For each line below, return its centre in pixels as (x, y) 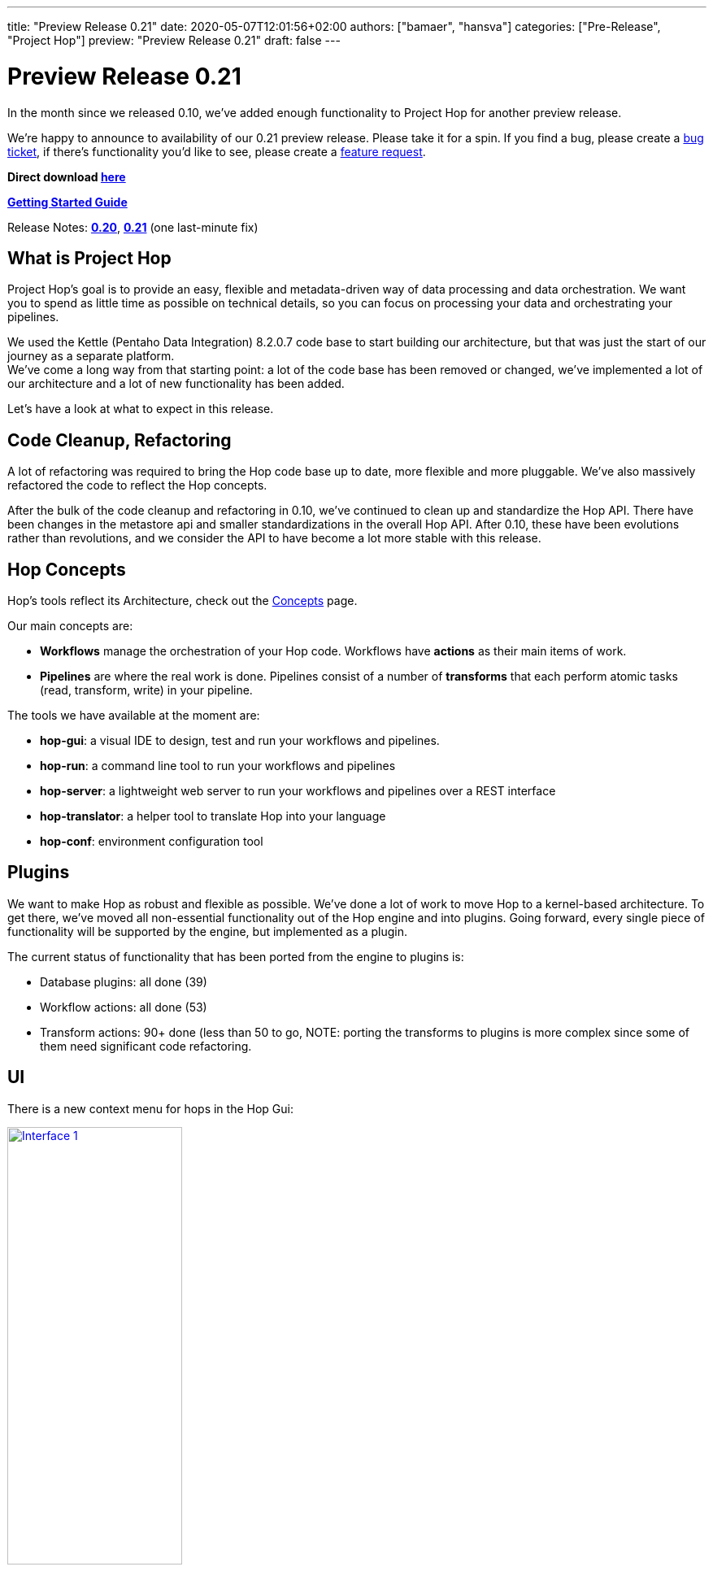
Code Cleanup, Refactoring (120, 440)
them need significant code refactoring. (146, 1046)
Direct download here (67, 176)
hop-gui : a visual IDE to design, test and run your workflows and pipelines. (240, 741)
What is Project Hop (89, 258)
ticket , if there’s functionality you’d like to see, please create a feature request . (217, 151)
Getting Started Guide (67, 202)
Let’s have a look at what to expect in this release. (141, 409)
